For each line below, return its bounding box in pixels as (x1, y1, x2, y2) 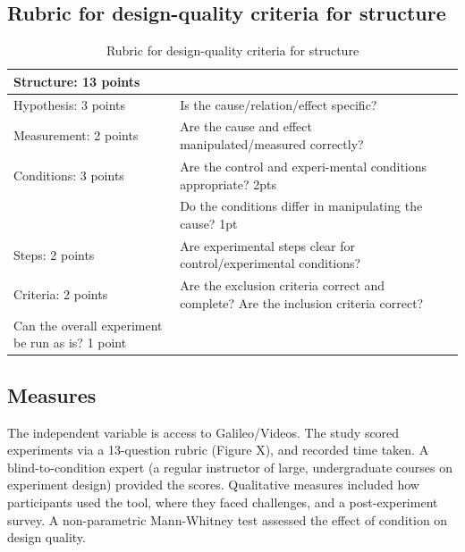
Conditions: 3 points (13, 165, 124, 184)
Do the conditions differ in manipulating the (180, 197, 423, 215)
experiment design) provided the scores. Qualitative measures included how (7, 475, 419, 494)
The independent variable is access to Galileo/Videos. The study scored (7, 422, 400, 441)
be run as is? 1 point (13, 333, 127, 352)
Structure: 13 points (13, 71, 140, 90)
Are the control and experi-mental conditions (180, 156, 427, 175)
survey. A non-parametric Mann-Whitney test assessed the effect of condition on (7, 510, 448, 529)
